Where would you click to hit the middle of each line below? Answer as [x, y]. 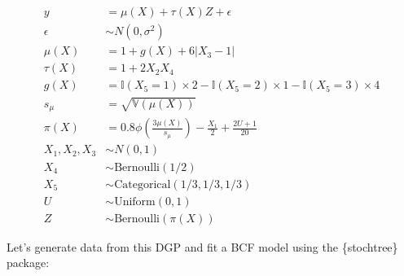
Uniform [135, 202]
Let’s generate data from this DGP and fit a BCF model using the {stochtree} [202, 246]
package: [28, 263]
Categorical [143, 184]
